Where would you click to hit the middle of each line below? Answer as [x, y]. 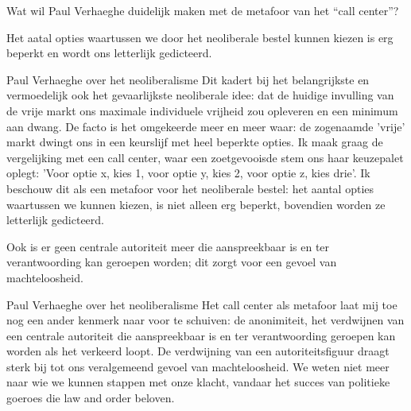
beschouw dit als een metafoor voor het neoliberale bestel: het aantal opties [190, 188]
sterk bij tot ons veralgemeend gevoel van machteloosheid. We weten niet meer [198, 366]
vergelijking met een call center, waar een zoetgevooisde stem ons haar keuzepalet [205, 157]
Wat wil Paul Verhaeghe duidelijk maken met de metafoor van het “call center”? [203, 10]
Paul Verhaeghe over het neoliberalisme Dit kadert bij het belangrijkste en [188, 79]
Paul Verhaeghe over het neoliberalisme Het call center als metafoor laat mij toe [202, 304]
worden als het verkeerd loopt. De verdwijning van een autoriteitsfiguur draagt [198, 351]
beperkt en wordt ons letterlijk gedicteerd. [109, 53]
